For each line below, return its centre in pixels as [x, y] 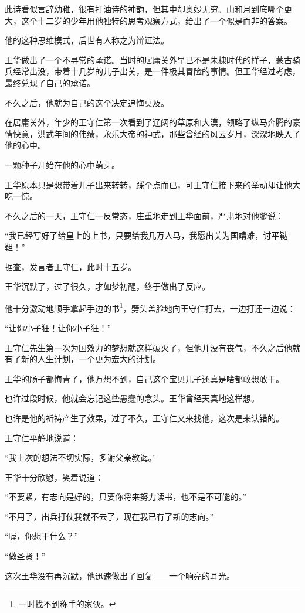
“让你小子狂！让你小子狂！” [58, 327]
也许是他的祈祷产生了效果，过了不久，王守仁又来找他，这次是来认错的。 [144, 418]
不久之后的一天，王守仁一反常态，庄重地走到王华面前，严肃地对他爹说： [144, 215]
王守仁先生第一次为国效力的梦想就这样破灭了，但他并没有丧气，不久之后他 [148, 347]
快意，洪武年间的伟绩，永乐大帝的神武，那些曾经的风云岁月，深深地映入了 [156, 133]
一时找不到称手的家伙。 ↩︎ [67, 604]
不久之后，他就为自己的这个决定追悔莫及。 [87, 102]
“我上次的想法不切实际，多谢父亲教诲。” [81, 457]
